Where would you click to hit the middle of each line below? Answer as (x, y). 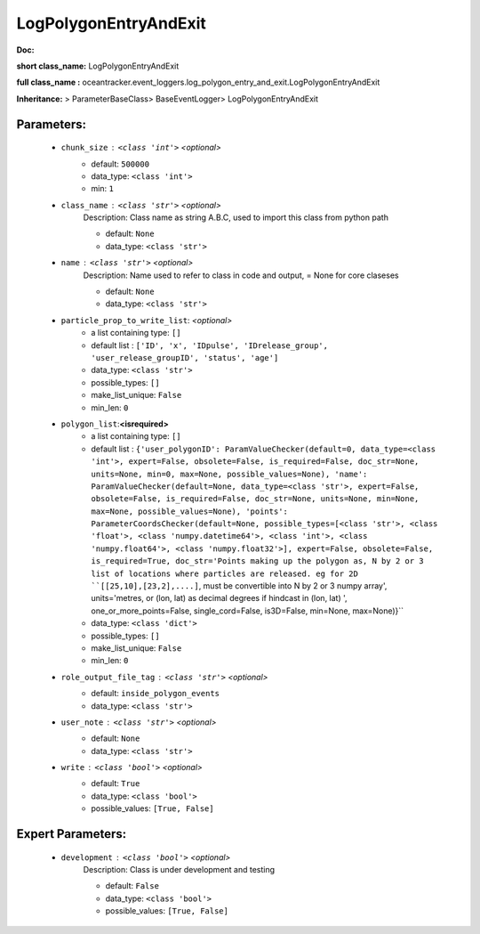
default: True (116, 784)
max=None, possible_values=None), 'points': (190, 511)
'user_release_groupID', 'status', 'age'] (185, 357)
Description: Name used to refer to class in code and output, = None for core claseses (241, 275)
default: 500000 (120, 164)
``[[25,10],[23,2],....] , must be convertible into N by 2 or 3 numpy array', (239, 586)
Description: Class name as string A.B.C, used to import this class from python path (236, 217)
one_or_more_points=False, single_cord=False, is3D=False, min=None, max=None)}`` (248, 611)
